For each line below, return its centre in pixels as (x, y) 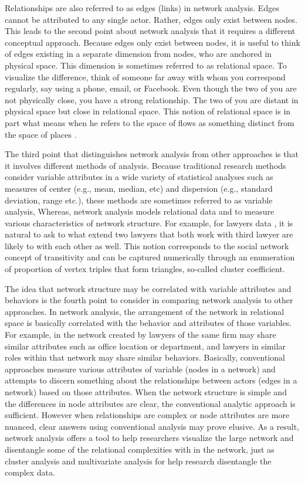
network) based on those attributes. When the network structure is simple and (146, 392)
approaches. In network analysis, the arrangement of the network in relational (145, 311)
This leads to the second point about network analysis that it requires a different (150, 31)
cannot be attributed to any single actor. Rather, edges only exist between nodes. (151, 19)
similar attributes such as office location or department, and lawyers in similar (145, 346)
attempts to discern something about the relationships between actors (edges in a (151, 380)
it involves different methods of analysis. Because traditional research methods (145, 165)
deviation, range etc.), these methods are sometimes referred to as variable (139, 200)
